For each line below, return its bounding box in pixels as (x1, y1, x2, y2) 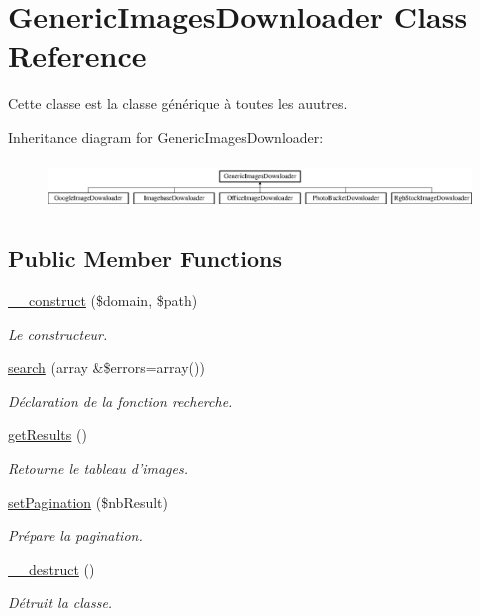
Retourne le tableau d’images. (8, 457, 189, 478)
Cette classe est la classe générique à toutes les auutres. (8, 93, 348, 114)
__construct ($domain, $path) (8, 289, 198, 310)
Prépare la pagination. (8, 525, 143, 546)
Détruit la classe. (8, 592, 113, 613)
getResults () (8, 424, 87, 445)
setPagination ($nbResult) (8, 491, 169, 512)
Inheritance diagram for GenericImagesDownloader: (8, 126, 324, 147)
